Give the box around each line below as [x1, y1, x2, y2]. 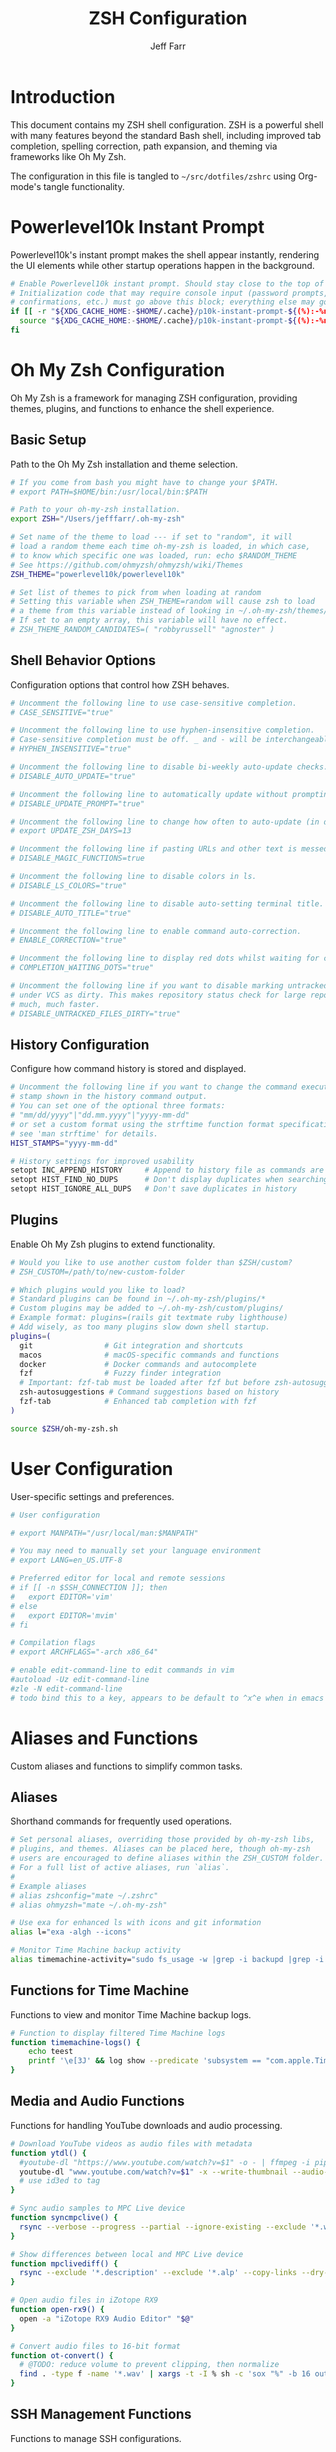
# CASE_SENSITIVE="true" [10, 707, 114, 717]
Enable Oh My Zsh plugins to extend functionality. [10, 1238, 216, 1250]
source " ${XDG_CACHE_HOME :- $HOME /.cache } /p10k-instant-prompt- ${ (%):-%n [19, 316, 329, 326]
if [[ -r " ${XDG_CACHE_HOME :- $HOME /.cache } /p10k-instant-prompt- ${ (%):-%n [10, 307, 329, 317]
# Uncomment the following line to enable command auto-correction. [10, 926, 302, 936]
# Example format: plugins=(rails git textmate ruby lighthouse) [10, 1313, 288, 1323]
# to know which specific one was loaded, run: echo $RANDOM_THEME [10, 550, 298, 561]
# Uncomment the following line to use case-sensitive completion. [10, 698, 298, 708]
